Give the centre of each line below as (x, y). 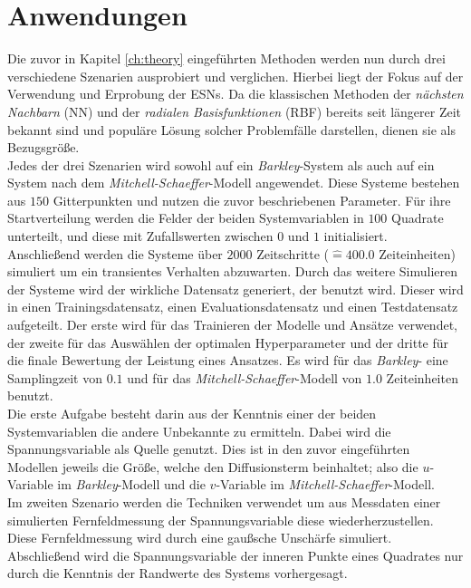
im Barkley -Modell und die (131, 484)
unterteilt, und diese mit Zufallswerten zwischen (140, 236)
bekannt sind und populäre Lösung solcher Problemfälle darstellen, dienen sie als (231, 129)
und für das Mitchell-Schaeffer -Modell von (245, 377)
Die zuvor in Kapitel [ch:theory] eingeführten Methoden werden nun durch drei (226, 58)
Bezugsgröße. (43, 147)
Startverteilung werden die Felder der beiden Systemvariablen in (186, 218)
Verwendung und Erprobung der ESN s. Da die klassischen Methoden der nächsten (235, 94)
